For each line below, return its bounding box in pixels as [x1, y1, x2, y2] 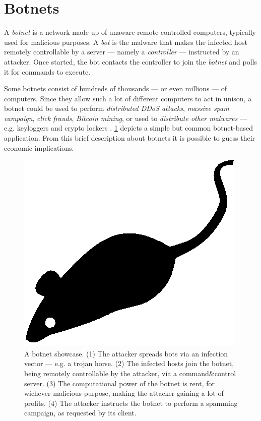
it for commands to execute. [4, 66, 91, 77]
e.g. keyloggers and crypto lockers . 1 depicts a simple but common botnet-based [4, 123, 253, 133]
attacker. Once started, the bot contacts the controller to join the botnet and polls [4, 56, 257, 67]
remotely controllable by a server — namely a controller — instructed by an [4, 46, 239, 57]
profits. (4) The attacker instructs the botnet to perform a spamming [24, 397, 238, 408]
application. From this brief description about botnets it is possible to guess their [4, 133, 255, 143]
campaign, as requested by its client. [24, 407, 137, 418]
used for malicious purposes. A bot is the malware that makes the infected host [4, 36, 247, 47]
